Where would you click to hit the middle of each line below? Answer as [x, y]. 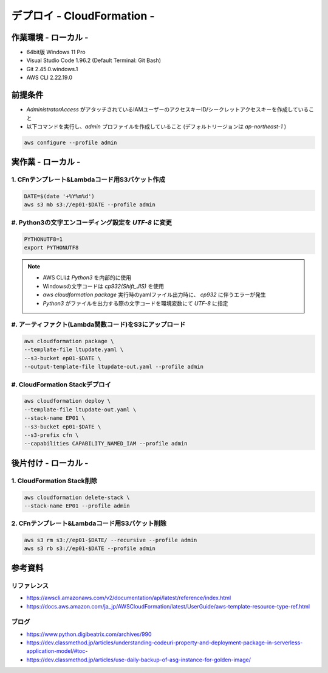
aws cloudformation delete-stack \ [77, 497]
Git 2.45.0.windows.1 [52, 69]
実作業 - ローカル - [46, 162]
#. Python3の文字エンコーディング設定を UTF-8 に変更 [92, 222]
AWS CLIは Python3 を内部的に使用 [87, 277]
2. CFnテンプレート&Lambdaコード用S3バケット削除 [89, 523]
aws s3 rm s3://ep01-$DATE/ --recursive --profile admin [111, 540]
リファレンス [30, 585]
